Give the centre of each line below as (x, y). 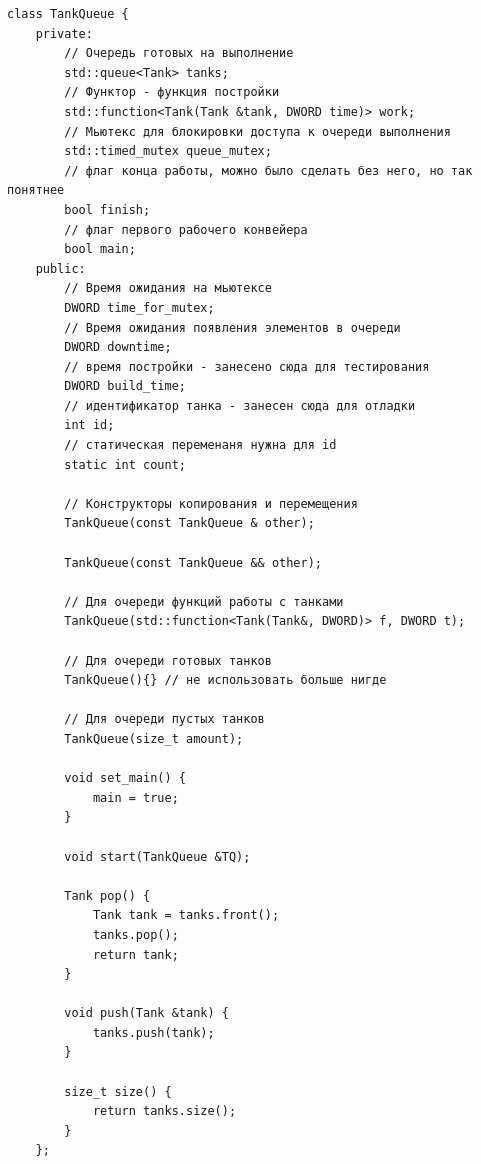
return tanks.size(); (164, 1111)
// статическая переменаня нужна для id (200, 445)
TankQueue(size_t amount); (154, 738)
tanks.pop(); (135, 934)
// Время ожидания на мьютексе (168, 288)
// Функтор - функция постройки (172, 92)
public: (60, 268)
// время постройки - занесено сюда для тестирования (247, 366)
